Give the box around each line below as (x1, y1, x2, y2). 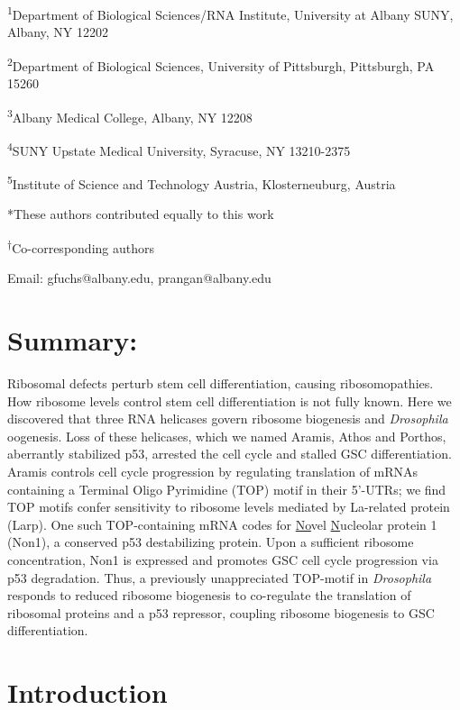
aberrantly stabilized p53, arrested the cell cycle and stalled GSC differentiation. (7, 444, 452, 463)
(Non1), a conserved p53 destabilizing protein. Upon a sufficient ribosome (7, 532, 414, 551)
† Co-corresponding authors (7, 236, 154, 257)
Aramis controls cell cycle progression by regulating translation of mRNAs (7, 461, 419, 480)
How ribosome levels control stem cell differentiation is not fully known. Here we (7, 391, 452, 410)
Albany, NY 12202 (7, 23, 109, 41)
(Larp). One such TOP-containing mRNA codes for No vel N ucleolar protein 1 (7, 514, 437, 533)
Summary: (7, 322, 138, 359)
